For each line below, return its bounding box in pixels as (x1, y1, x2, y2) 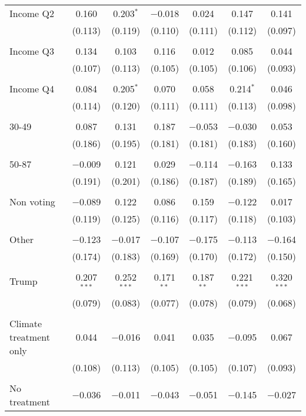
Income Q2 (9, 6, 54, 20)
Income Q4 (9, 82, 54, 95)
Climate (9, 316, 42, 330)
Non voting (9, 195, 55, 208)
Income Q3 (9, 44, 54, 58)
